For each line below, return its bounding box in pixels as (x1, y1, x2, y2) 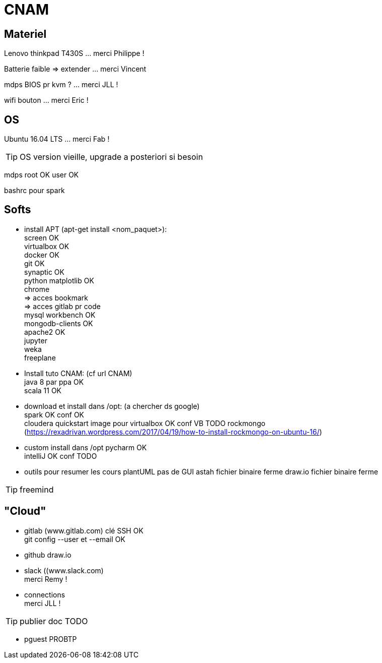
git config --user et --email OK (24, 534, 125, 544)
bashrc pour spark (4, 186, 65, 195)
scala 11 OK (24, 386, 62, 395)
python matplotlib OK (24, 276, 94, 285)
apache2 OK (24, 327, 65, 336)
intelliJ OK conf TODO (24, 451, 97, 460)
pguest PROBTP (24, 634, 77, 643)
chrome (24, 284, 50, 293)
